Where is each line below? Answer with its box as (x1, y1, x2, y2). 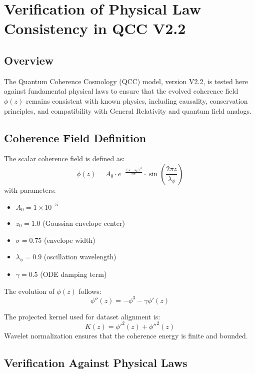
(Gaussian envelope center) (42, 217, 125, 228)
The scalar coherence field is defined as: (4, 153, 125, 164)
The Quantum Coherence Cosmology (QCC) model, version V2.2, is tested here (4, 76, 248, 86)
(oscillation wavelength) (43, 251, 116, 262)
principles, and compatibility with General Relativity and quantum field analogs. (4, 105, 251, 116)
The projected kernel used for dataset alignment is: (4, 311, 160, 321)
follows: (78, 285, 101, 296)
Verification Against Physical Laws (4, 354, 187, 370)
